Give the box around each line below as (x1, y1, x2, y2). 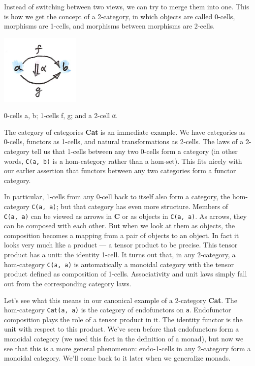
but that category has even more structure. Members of (61, 201, 228, 211)
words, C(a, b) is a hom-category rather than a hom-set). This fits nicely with (4, 155, 242, 166)
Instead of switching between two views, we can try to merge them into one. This (4, 1, 250, 11)
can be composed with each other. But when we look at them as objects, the (4, 220, 235, 231)
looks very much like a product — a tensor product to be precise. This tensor (4, 240, 238, 250)
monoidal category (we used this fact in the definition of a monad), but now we (4, 333, 244, 343)
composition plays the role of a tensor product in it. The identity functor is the (4, 314, 243, 324)
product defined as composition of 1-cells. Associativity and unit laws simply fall (4, 269, 247, 279)
